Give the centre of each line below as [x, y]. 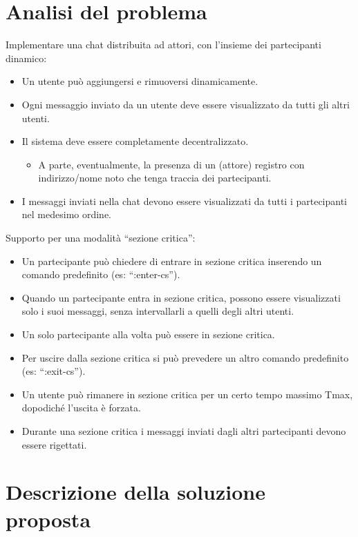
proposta [48, 519]
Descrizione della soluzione [135, 492]
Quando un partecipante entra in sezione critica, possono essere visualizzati [181, 297]
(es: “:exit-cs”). [54, 371]
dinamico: [26, 58]
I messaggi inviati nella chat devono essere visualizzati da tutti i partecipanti [185, 201]
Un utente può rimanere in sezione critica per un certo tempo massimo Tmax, [187, 394]
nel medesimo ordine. [67, 214]
